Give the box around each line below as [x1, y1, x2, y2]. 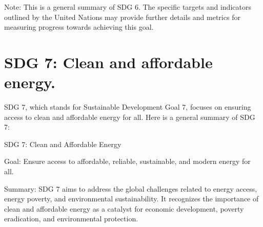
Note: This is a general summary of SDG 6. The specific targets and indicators [4, 2, 251, 12]
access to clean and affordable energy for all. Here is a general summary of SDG [4, 111, 255, 122]
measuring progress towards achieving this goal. [4, 22, 154, 32]
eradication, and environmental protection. [4, 213, 138, 224]
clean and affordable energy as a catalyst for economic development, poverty [4, 203, 244, 214]
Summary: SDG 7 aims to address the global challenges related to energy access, [4, 183, 257, 194]
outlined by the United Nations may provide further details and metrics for [4, 11, 240, 22]
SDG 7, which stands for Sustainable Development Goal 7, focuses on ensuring [4, 101, 251, 112]
